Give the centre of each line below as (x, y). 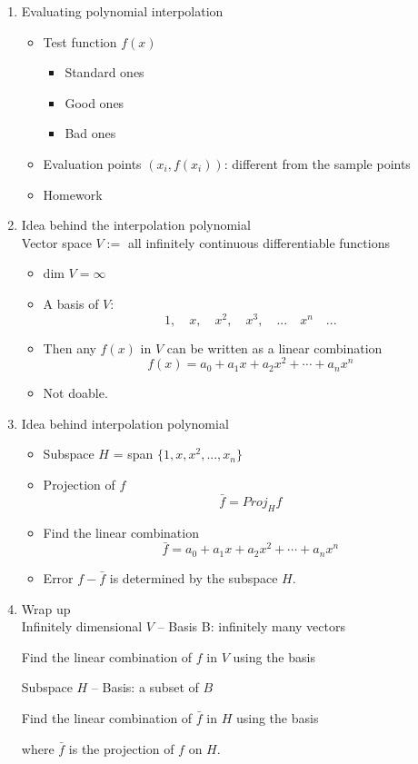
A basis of (71, 303)
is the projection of (121, 748)
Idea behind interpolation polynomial (125, 423)
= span (133, 454)
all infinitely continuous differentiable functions (259, 242)
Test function (80, 41)
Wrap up (46, 608)
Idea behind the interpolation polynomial (136, 225)
